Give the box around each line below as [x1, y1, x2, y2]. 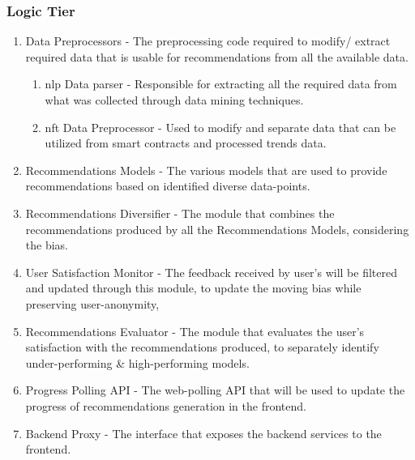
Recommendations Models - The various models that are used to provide [25, 161, 387, 178]
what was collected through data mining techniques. [45, 92, 304, 108]
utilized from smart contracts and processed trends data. [45, 134, 327, 151]
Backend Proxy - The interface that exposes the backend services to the [25, 424, 382, 441]
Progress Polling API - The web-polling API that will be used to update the [25, 381, 405, 398]
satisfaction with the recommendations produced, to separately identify [25, 339, 379, 356]
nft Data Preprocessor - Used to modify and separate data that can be [45, 118, 396, 135]
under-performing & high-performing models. [25, 354, 250, 371]
